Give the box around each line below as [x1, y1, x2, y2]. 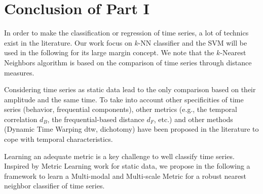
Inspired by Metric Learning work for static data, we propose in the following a [4, 161, 250, 171]
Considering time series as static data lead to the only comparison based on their [4, 84, 256, 95]
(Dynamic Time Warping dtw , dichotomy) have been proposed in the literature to [4, 124, 259, 134]
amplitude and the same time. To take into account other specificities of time [4, 94, 244, 104]
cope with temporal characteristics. [4, 134, 113, 144]
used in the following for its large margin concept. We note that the [4, 47, 214, 58]
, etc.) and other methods [154, 113, 233, 124]
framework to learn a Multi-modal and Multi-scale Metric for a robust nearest [4, 170, 247, 181]
